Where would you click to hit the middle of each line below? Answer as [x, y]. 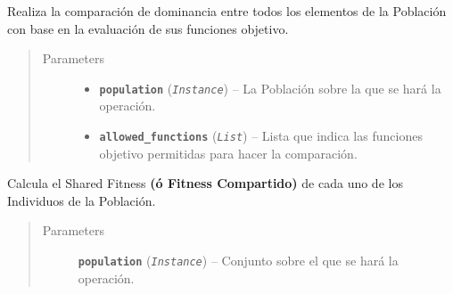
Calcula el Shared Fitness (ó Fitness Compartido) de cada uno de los [205, 183]
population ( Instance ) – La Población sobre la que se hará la [270, 88]
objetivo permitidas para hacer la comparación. [228, 153]
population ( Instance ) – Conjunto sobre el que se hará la [238, 261]
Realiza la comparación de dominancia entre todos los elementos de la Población [227, 11]
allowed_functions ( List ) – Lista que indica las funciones [261, 136]
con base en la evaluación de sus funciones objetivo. [148, 28]
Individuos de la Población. [82, 200]
